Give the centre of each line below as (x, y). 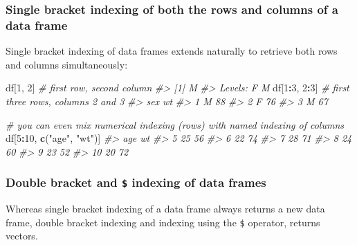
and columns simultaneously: (67, 64)
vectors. (22, 236)
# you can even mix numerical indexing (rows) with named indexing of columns (175, 124)
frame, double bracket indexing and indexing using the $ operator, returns (163, 222)
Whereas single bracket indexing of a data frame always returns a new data (165, 209)
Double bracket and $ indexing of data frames (136, 182)
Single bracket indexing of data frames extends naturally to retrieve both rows (172, 51)
